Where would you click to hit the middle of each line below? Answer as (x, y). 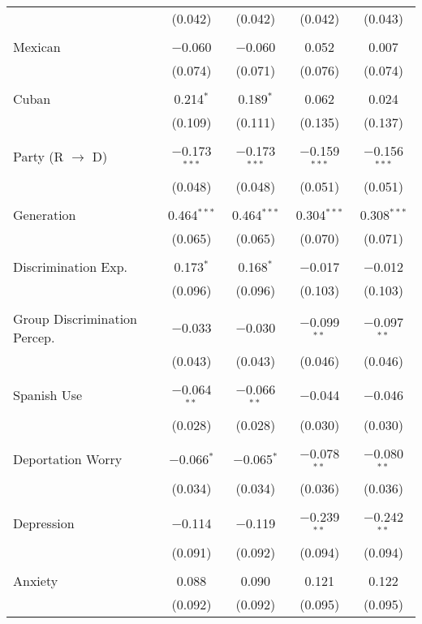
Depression (44, 523)
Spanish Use (48, 395)
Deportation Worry (68, 458)
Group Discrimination (75, 318)
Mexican (37, 47)
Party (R (39, 157)
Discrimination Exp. (71, 266)
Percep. (34, 337)
